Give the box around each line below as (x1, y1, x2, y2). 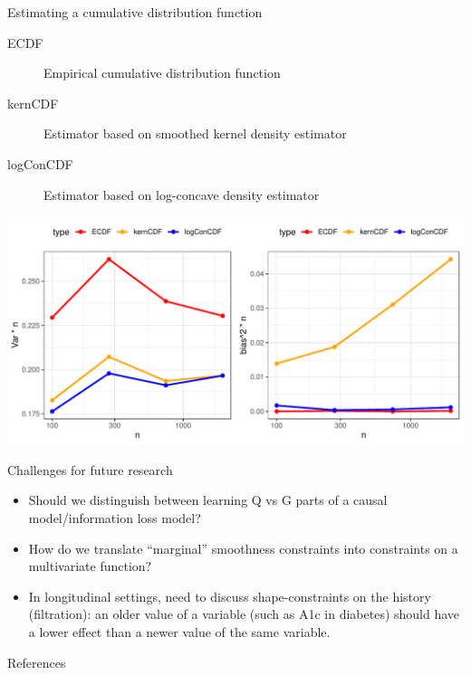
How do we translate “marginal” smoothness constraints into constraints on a (28, 538, 458, 557)
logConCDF (7, 154, 73, 173)
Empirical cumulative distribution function (43, 63, 281, 82)
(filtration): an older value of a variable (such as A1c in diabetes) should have (28, 604, 460, 623)
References (7, 652, 66, 671)
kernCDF (7, 93, 59, 112)
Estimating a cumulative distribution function (7, 3, 263, 21)
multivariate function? (28, 556, 152, 575)
